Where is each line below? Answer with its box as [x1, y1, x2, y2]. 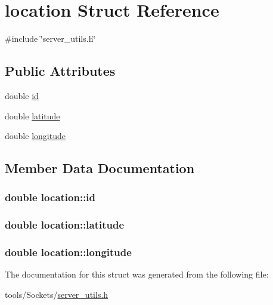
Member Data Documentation [5, 159, 195, 177]
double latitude [5, 109, 60, 122]
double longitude [5, 130, 66, 142]
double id [5, 89, 39, 101]
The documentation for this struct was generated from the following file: [5, 268, 269, 281]
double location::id [5, 190, 96, 205]
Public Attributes [5, 61, 116, 80]
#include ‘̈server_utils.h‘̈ [5, 32, 96, 45]
